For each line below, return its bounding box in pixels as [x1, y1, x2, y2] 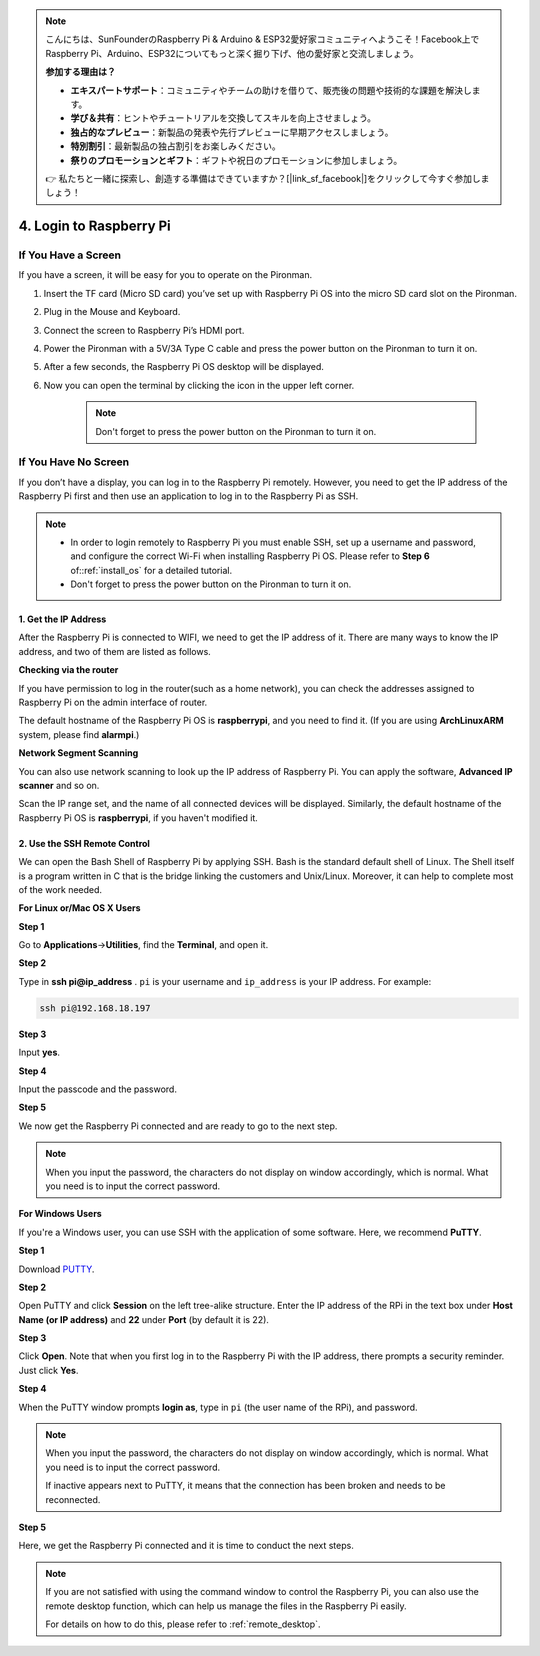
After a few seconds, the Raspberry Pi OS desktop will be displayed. [43, 361, 325, 373]
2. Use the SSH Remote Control [18, 837, 150, 849]
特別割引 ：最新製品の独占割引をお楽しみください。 [70, 140, 281, 152]
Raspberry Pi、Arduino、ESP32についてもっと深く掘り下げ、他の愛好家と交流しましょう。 [45, 47, 419, 59]
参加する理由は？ [45, 66, 116, 78]
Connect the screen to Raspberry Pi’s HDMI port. [43, 324, 245, 336]
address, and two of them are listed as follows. [18, 645, 212, 657]
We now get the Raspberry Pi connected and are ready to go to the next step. [18, 1120, 338, 1132]
